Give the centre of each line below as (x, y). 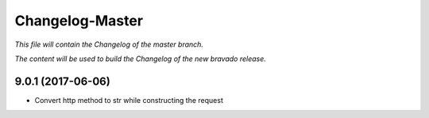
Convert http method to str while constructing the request (129, 100)
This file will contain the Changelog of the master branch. (109, 44)
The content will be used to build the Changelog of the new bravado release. (140, 59)
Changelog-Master (79, 21)
